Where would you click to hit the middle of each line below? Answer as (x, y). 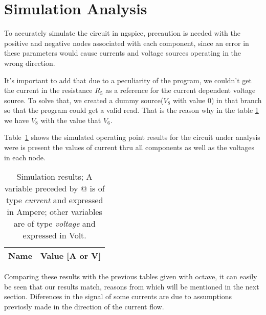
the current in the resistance (48, 90)
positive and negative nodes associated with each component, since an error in (127, 43)
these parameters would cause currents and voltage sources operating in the (123, 53)
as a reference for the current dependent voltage (181, 90)
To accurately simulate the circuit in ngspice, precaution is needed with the (122, 33)
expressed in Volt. (54, 235)
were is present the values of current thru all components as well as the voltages (129, 147)
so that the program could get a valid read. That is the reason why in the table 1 (131, 110)
